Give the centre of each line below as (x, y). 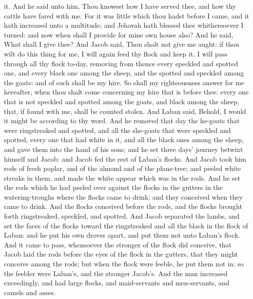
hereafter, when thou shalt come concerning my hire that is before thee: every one (126, 92)
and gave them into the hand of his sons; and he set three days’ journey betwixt (124, 149)
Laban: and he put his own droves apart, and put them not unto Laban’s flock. (122, 235)
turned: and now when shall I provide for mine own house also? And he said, (119, 34)
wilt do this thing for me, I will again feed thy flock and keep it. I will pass (116, 53)
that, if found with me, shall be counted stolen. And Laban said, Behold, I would (125, 111)
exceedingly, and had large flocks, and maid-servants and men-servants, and (117, 283)
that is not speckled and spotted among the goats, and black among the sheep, (122, 101)
